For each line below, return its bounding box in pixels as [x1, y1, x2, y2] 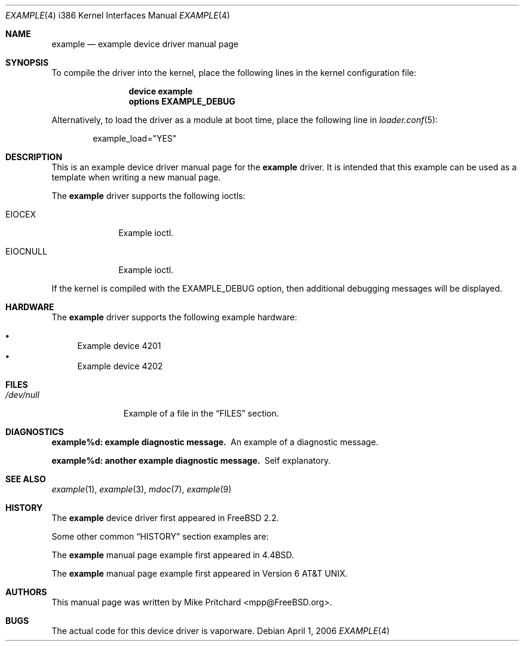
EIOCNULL [5, 246, 47, 256]
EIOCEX [5, 209, 36, 219]
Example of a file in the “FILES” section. [123, 408, 279, 418]
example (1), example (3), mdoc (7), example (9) [51, 484, 232, 494]
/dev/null [5, 390, 39, 400]
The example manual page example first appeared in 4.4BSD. [51, 550, 295, 560]
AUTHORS [5, 587, 47, 597]
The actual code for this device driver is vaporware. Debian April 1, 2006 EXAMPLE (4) [51, 626, 390, 636]
